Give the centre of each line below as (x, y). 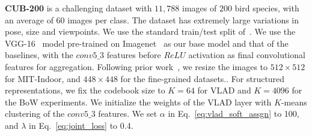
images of (199, 8)
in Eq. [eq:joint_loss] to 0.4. (81, 125)
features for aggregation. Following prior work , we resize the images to (136, 66)
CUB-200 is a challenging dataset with (78, 8)
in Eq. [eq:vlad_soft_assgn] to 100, (234, 114)
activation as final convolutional (247, 55)
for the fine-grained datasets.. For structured (203, 78)
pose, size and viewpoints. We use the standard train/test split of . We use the (150, 31)
